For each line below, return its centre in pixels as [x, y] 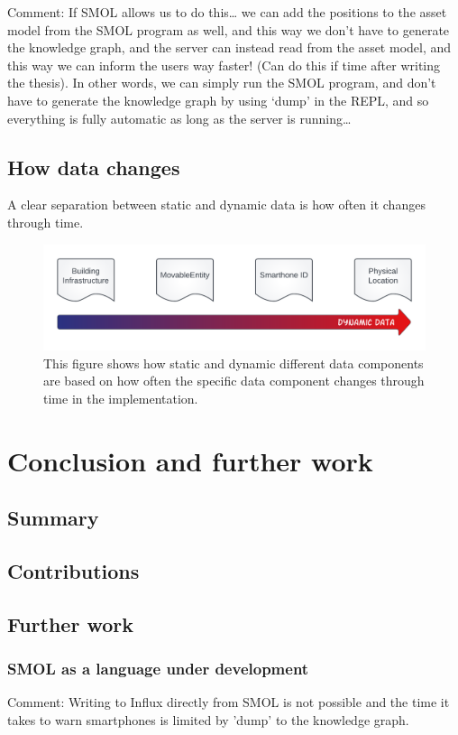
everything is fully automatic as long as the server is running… [179, 118]
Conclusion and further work [190, 460]
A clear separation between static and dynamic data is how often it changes [216, 205]
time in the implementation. [121, 398]
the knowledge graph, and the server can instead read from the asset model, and [229, 47]
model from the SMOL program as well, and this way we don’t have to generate [229, 29]
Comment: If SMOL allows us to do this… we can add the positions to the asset [227, 12]
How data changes [94, 167]
